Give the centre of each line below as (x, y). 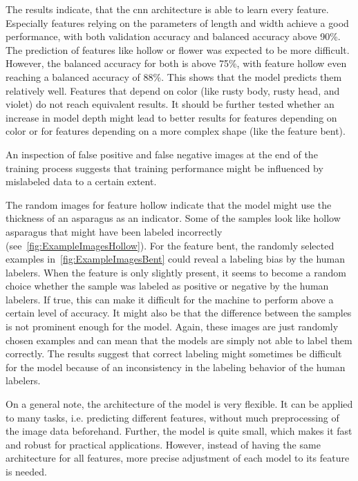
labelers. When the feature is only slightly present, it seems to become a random (176, 272)
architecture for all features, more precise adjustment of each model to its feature (178, 458)
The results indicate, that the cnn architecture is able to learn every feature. (167, 9)
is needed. (26, 471)
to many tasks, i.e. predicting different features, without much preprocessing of (172, 417)
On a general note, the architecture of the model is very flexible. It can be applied (179, 404)
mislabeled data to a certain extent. (81, 181)
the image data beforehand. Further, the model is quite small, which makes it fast (179, 431)
